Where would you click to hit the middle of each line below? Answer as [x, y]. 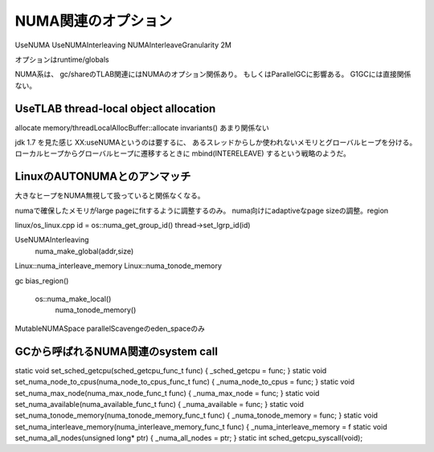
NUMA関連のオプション [94, 21]
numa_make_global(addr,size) [84, 251]
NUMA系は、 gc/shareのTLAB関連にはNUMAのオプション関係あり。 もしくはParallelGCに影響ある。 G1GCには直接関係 [213, 74]
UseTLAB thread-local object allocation [115, 108]
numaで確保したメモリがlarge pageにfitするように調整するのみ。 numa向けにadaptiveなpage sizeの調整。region [202, 210]
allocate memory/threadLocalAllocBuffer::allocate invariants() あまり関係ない [142, 128]
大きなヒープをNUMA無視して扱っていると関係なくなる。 [110, 196]
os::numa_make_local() [73, 299]
